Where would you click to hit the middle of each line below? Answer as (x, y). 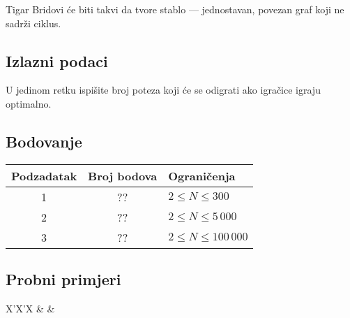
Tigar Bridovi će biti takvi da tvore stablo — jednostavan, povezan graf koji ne (175, 9)
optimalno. (29, 103)
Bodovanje (44, 141)
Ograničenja (202, 175)
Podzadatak (44, 175)
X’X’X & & (30, 308)
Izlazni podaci (57, 60)
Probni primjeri (63, 279)
